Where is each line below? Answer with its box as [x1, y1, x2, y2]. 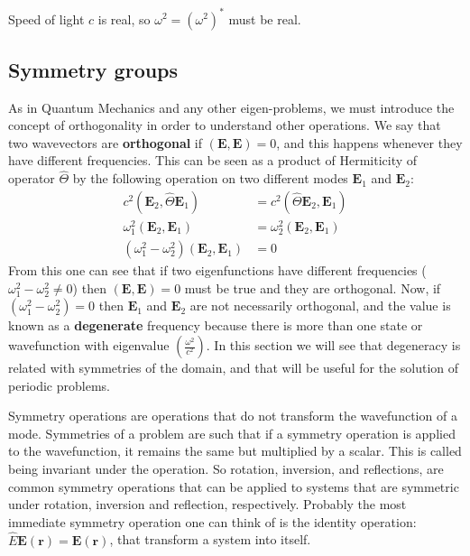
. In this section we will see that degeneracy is [206, 336, 461, 354]
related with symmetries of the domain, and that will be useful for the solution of [8, 358, 458, 376]
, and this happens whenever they [276, 133, 463, 152]
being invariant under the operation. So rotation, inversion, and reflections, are [8, 459, 444, 477]
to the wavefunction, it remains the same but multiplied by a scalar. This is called [8, 441, 462, 460]
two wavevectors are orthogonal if [8, 133, 203, 152]
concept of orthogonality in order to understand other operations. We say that [8, 116, 441, 134]
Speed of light [8, 9, 85, 28]
